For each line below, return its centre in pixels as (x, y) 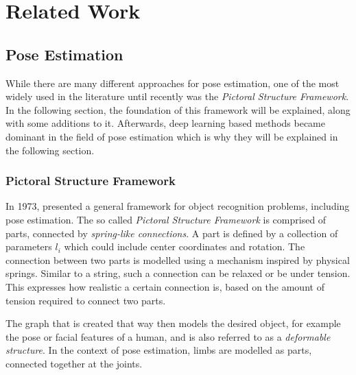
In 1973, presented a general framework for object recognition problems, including (178, 206)
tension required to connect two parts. (86, 300)
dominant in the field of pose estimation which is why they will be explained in (172, 136)
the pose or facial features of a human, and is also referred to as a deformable (168, 336)
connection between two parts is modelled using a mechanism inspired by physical (178, 259)
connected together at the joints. (74, 363)
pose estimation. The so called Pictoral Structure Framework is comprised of (166, 219)
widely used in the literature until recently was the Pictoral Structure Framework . (177, 96)
